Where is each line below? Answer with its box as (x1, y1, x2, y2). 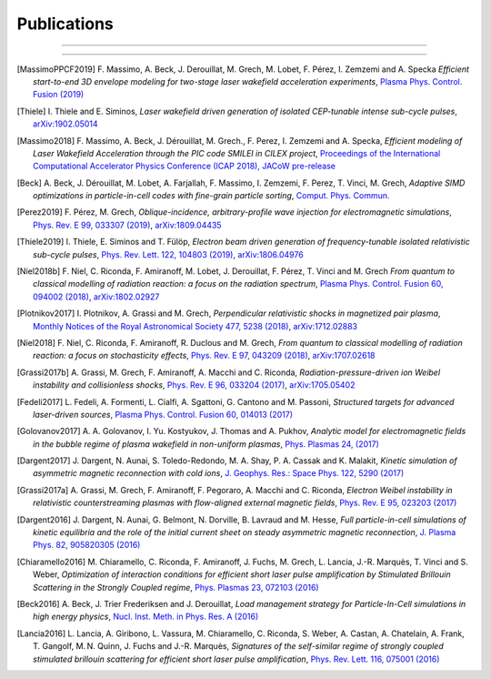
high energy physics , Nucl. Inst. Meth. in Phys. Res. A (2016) (33, 611, 259, 623)
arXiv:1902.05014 (33, 118, 99, 129)
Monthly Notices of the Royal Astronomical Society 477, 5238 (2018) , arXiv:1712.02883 (33, 320, 358, 331)
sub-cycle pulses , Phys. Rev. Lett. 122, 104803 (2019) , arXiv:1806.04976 (33, 248, 304, 259)
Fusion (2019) (33, 89, 85, 100)
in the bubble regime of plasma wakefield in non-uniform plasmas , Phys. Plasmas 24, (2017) (33, 438, 379, 450)
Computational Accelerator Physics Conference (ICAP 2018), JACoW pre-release (33, 160, 336, 172)
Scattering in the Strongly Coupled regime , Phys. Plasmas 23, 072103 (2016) (33, 582, 319, 593)
